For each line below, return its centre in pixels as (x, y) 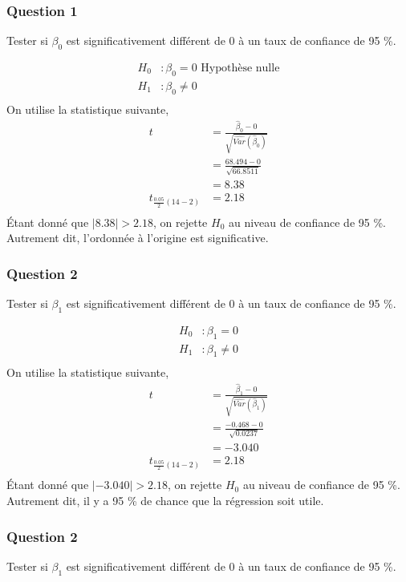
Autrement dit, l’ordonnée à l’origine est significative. (138, 238)
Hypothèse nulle (240, 69)
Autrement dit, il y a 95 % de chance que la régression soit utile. (165, 501)
